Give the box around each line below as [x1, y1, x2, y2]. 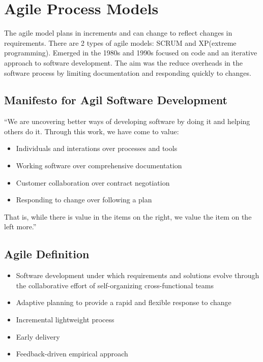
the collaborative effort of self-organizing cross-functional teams [16, 280, 214, 290]
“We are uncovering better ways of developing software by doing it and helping [4, 116, 250, 127]
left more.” [4, 221, 37, 232]
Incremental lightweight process [16, 314, 114, 325]
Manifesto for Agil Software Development [4, 92, 227, 108]
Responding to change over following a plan [16, 194, 152, 205]
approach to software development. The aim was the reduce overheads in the [4, 57, 243, 68]
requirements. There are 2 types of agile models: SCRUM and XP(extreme [4, 37, 237, 48]
